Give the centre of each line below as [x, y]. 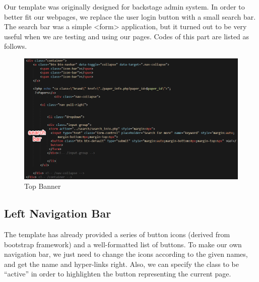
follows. [16, 46]
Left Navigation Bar [58, 213]
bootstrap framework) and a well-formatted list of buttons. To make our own [123, 244]
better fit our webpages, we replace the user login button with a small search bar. [130, 16]
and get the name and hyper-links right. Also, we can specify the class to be [121, 264]
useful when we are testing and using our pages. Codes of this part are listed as [127, 36]
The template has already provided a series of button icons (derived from [117, 234]
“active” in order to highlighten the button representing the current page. [118, 274]
